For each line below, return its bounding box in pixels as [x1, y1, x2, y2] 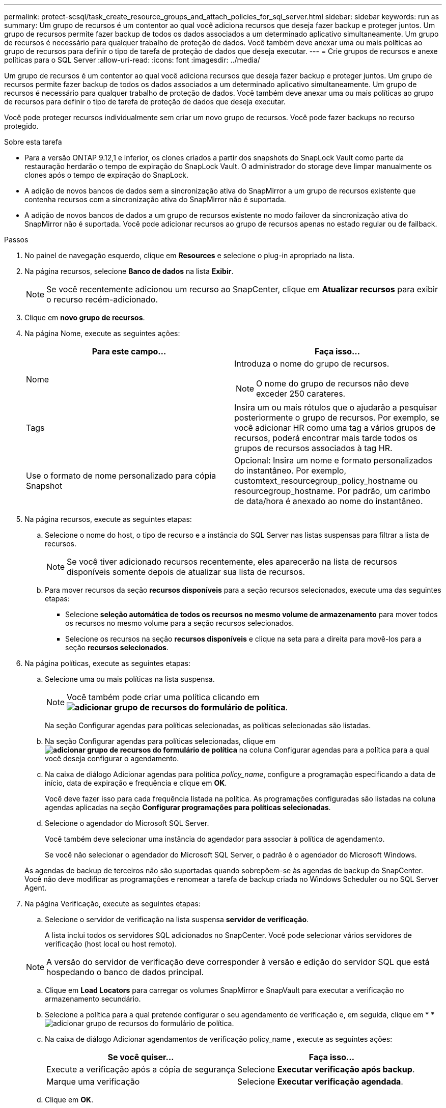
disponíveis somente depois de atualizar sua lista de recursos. [67, 567, 305, 577]
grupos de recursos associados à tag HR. [234, 443, 393, 453]
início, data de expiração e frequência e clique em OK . [45, 779, 227, 787]
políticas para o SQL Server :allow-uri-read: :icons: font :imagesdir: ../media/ [4, 56, 260, 64]
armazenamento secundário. [45, 994, 141, 1003]
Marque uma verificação [46, 1076, 140, 1087]
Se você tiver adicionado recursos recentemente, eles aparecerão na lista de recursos [67, 557, 397, 567]
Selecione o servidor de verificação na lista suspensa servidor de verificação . [45, 915, 309, 924]
